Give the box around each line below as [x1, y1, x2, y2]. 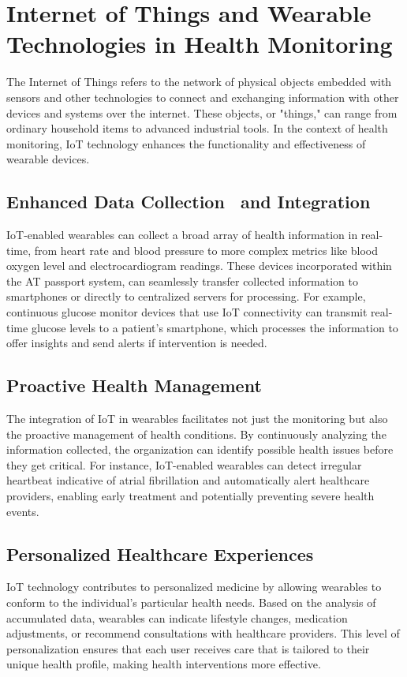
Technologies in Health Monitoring [6, 28, 393, 60]
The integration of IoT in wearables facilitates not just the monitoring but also [6, 410, 388, 427]
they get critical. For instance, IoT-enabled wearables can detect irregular [6, 456, 362, 473]
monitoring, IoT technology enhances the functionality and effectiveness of [6, 135, 366, 151]
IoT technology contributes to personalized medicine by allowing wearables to [6, 578, 382, 595]
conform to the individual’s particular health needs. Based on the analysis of [6, 593, 376, 610]
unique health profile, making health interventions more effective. [6, 656, 321, 672]
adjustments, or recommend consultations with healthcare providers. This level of [6, 625, 400, 641]
